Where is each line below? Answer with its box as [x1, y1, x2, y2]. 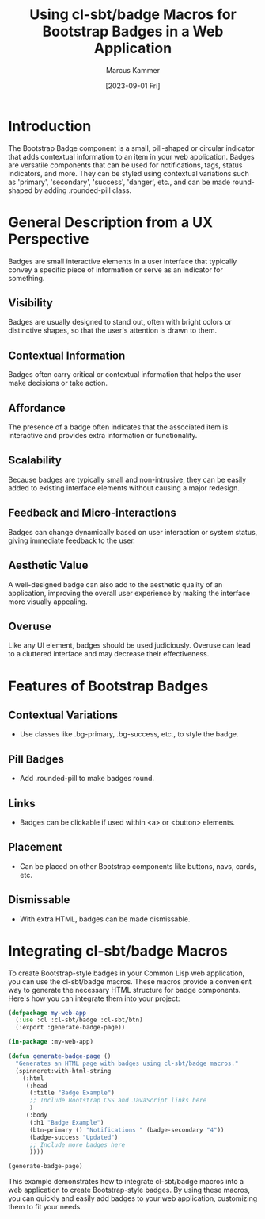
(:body [25, 1111, 47, 1119]
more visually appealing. [8, 597, 89, 606]
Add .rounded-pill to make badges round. [19, 774, 155, 783]
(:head [25, 1082, 47, 1090]
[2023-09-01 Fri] [105, 81, 161, 90]
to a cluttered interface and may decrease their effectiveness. [8, 649, 210, 659]
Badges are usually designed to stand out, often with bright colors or [8, 317, 232, 327]
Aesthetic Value [8, 559, 89, 572]
